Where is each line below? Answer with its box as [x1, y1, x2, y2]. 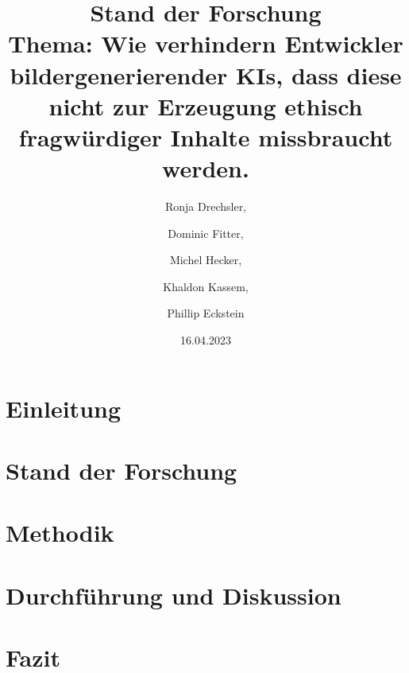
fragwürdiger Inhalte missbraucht [18, 120, 393, 153]
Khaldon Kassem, [163, 278, 249, 294]
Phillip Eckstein [167, 305, 245, 321]
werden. [162, 152, 249, 185]
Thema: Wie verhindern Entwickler [8, 27, 403, 60]
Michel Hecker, [169, 251, 242, 268]
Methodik [6, 516, 114, 549]
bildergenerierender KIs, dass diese [10, 58, 402, 91]
